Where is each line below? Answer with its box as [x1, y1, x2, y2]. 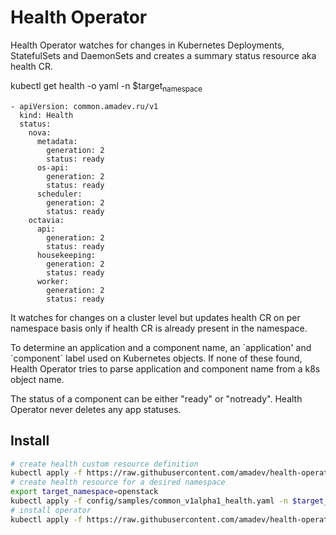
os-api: [36, 162, 70, 173]
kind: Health [19, 110, 74, 120]
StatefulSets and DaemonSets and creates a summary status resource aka [10, 49, 317, 61]
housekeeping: [36, 250, 97, 260]
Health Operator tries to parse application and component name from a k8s [10, 362, 321, 375]
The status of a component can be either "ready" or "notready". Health [10, 392, 303, 405]
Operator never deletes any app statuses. [10, 403, 182, 415]
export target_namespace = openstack [10, 487, 159, 497]
